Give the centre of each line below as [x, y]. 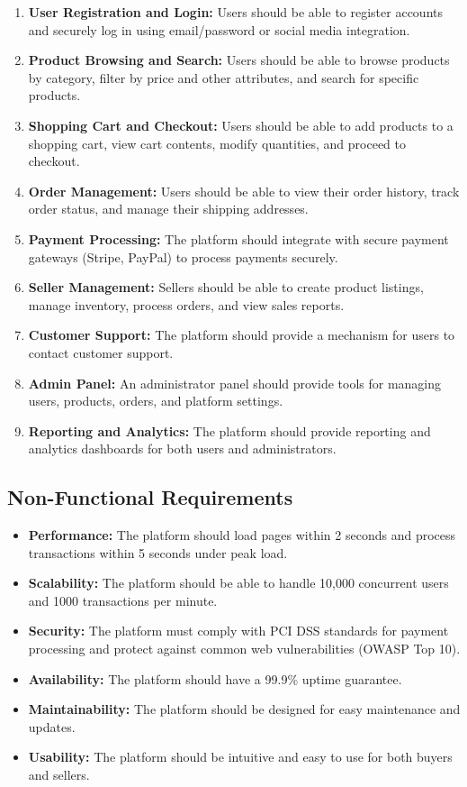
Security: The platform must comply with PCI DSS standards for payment [238, 631]
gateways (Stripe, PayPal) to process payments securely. [183, 256]
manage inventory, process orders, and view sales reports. [186, 304]
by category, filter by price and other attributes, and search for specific [224, 77]
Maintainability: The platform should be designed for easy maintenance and [244, 709]
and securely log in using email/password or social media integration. [219, 29]
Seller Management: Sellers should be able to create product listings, [226, 287]
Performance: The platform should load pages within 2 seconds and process [242, 535]
